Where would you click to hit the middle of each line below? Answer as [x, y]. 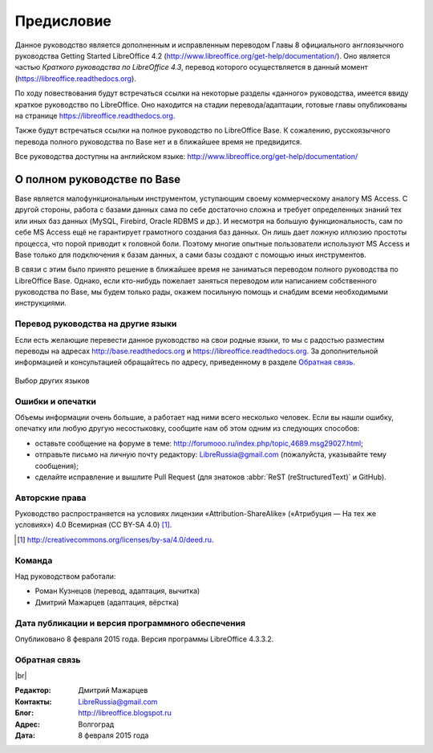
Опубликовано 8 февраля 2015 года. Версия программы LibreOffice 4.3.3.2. [144, 639]
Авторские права [51, 498]
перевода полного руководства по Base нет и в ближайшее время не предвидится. [158, 141]
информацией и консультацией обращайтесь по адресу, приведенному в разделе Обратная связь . [185, 362]
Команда [34, 560]
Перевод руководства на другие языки [96, 324]
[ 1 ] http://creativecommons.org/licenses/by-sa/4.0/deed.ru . [115, 539]
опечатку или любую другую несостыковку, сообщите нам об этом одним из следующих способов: [187, 429]
